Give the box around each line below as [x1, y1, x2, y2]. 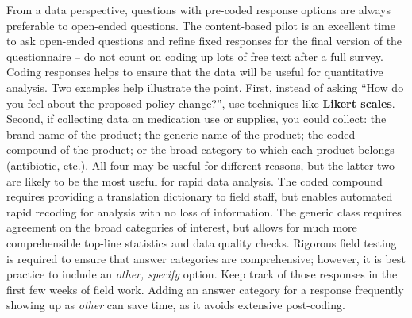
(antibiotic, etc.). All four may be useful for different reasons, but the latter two [6, 156, 395, 173]
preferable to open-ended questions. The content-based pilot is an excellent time [6, 17, 395, 33]
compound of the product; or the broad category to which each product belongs [6, 141, 395, 158]
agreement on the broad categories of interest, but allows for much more [6, 219, 357, 236]
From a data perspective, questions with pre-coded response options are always [6, 2, 391, 17]
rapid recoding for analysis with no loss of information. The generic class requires [6, 203, 402, 220]
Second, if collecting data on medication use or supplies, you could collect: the [6, 110, 387, 127]
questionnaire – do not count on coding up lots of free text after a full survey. [6, 48, 383, 64]
